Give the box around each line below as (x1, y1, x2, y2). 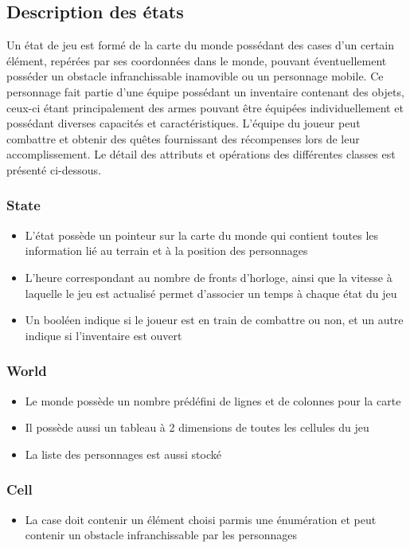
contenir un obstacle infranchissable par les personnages (25, 526, 298, 543)
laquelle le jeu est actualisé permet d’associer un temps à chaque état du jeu (25, 284, 397, 301)
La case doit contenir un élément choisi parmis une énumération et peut (25, 511, 377, 527)
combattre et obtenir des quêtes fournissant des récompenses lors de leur (6, 130, 360, 147)
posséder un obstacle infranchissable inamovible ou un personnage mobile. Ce (6, 68, 384, 84)
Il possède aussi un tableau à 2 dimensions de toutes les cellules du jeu (25, 419, 369, 436)
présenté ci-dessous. (6, 161, 101, 178)
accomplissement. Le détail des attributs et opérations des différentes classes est (6, 146, 396, 162)
